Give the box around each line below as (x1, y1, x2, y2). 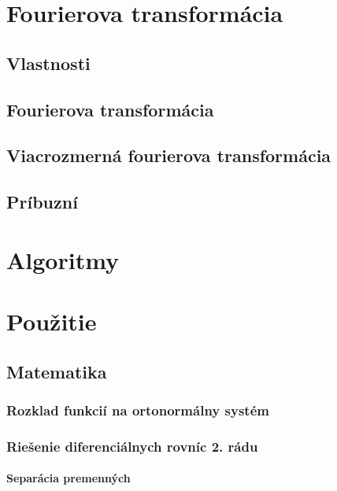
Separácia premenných (6, 470, 131, 486)
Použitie (6, 305, 97, 338)
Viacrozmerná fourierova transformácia (6, 143, 331, 168)
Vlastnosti (6, 50, 91, 75)
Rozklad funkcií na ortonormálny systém (6, 400, 269, 419)
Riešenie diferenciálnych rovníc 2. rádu (6, 436, 258, 456)
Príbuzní (6, 190, 78, 214)
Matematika (6, 359, 107, 383)
